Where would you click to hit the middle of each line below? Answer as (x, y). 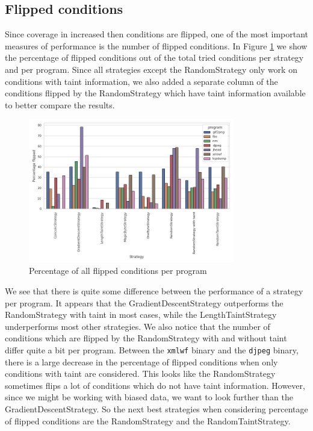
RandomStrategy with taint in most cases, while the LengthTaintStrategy (141, 315)
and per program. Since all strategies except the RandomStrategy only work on (151, 69)
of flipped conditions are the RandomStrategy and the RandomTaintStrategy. (148, 420)
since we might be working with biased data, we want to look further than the (149, 397)
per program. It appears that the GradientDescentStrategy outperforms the (144, 302)
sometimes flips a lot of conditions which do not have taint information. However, (155, 385)
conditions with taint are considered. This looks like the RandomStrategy (140, 374)
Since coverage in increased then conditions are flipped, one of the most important (156, 34)
